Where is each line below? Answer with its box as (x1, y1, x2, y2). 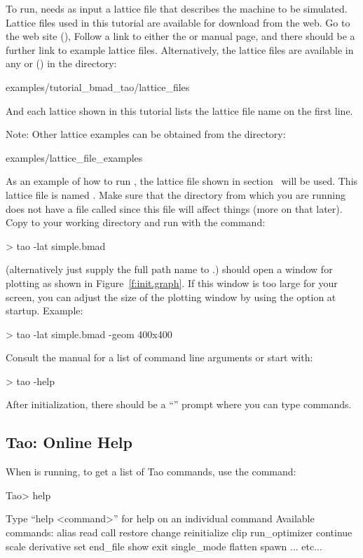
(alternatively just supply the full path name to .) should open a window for (6, 262, 333, 277)
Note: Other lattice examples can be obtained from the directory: (6, 127, 286, 141)
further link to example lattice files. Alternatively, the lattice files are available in (6, 42, 354, 57)
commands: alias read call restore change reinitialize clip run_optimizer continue (6, 525, 352, 540)
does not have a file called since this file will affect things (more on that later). (6, 201, 343, 216)
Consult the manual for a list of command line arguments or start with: (6, 350, 313, 365)
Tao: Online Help (6, 431, 132, 453)
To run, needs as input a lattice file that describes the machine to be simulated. (6, 1, 348, 15)
